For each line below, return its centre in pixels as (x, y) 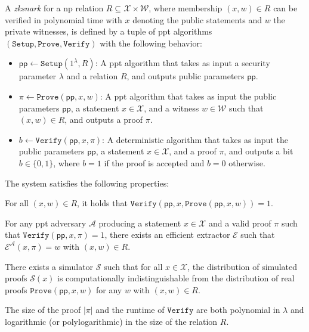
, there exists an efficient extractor (167, 235)
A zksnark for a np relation (54, 8)
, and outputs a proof (104, 120)
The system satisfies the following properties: (87, 183)
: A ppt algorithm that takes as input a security (183, 63)
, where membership (186, 8)
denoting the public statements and (197, 19)
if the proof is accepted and (154, 162)
